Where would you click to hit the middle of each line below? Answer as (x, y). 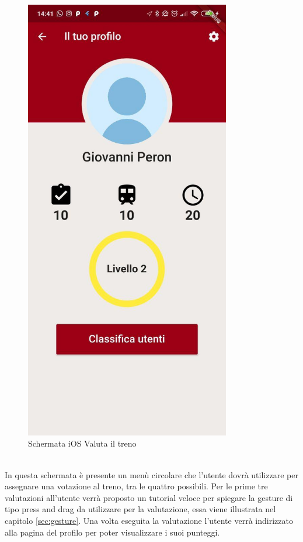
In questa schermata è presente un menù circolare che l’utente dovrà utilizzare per (151, 474)
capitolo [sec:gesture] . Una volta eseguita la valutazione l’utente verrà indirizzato (149, 521)
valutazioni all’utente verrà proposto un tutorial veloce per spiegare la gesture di (149, 497)
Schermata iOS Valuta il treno (82, 443)
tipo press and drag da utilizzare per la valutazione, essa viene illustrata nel (140, 509)
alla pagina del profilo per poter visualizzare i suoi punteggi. (112, 532)
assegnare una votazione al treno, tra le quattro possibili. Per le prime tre (136, 486)
